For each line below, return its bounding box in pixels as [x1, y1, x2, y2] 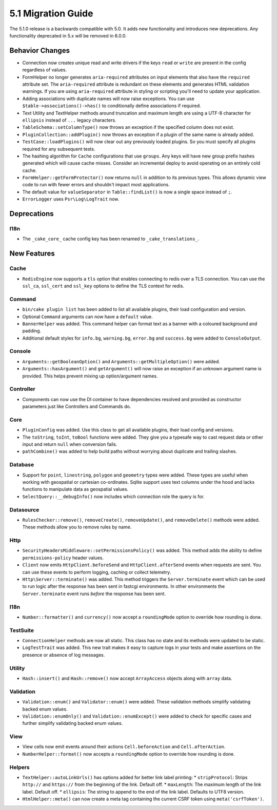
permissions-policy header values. [22, 555, 104, 561]
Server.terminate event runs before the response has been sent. [22, 590, 166, 597]
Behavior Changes [9, 46, 70, 55]
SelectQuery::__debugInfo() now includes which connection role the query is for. [22, 493, 205, 500]
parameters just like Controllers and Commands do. [22, 403, 131, 410]
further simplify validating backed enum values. [22, 720, 123, 726]
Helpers [9, 763, 30, 771]
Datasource [9, 506, 39, 513]
